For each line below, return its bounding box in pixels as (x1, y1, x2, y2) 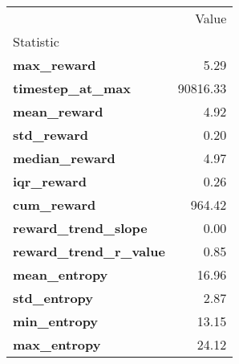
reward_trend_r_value (13, 242, 165, 260)
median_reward (13, 149, 115, 167)
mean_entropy (13, 265, 108, 284)
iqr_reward (13, 172, 87, 190)
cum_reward (13, 195, 96, 214)
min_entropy (13, 312, 99, 330)
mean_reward (13, 102, 103, 121)
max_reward (13, 55, 96, 74)
